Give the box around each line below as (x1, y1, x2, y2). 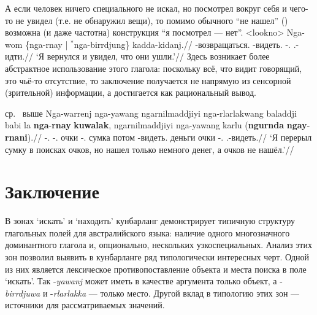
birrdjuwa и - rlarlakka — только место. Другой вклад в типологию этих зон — (5, 286, 300, 299)
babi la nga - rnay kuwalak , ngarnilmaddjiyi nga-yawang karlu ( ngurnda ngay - (5, 119, 310, 131)
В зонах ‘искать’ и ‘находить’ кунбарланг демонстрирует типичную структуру (5, 214, 295, 227)
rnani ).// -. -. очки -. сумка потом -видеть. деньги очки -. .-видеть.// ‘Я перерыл (5, 130, 312, 143)
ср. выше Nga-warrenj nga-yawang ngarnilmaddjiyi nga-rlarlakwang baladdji (5, 106, 297, 119)
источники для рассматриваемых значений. (5, 298, 165, 311)
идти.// (5, 50, 34, 63)
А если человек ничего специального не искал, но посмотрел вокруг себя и (5, 2, 287, 14)
